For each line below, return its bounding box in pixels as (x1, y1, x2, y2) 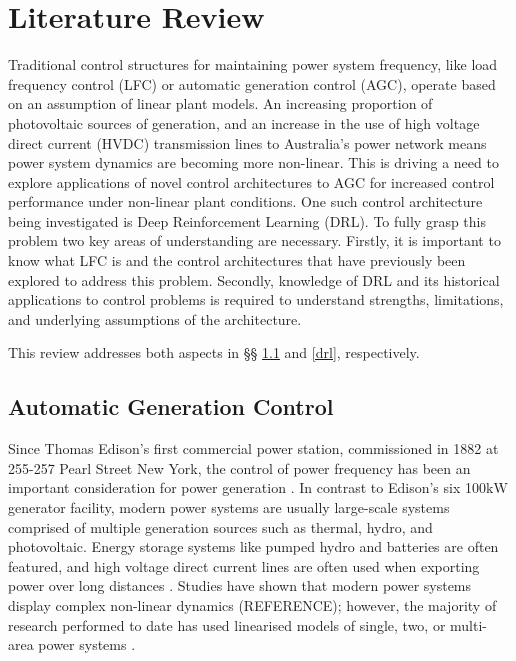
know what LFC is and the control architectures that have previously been (8, 250, 466, 271)
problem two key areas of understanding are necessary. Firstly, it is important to (8, 230, 501, 251)
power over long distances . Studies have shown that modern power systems (8, 575, 472, 596)
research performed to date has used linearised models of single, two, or (8, 614, 446, 635)
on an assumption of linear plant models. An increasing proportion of (8, 93, 433, 114)
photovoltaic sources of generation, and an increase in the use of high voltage (8, 112, 480, 133)
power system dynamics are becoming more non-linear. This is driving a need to (8, 152, 499, 173)
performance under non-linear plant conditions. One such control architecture (8, 191, 483, 212)
